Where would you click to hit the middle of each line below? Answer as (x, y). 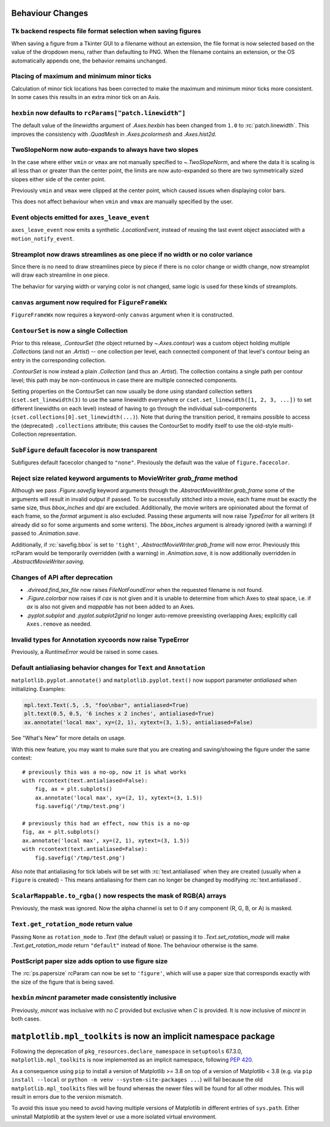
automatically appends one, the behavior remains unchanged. (89, 61)
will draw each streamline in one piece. (61, 275)
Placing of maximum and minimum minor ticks (82, 77)
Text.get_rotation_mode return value (72, 924)
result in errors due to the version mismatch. (67, 1096)
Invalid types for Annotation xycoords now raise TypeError (100, 640)
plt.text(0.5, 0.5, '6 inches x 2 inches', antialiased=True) (119, 714)
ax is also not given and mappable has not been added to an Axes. (111, 607)
